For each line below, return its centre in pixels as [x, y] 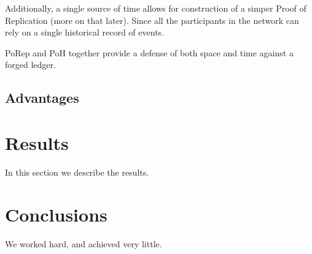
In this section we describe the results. [77, 172]
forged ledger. [30, 65]
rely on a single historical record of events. [84, 32]
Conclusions [56, 214]
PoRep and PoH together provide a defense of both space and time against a [149, 52]
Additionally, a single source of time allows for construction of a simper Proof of [156, 8]
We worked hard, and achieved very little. [84, 243]
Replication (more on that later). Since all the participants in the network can [152, 20]
